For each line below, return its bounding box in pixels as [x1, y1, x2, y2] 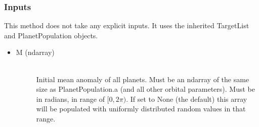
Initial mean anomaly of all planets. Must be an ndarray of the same [36, 74, 249, 84]
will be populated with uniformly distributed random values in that [36, 103, 246, 114]
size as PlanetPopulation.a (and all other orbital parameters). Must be [36, 84, 255, 94]
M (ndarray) [16, 47, 55, 57]
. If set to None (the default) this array [126, 93, 247, 104]
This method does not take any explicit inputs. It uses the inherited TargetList [4, 20, 249, 31]
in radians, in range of [36, 93, 105, 104]
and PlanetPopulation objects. [4, 30, 98, 40]
